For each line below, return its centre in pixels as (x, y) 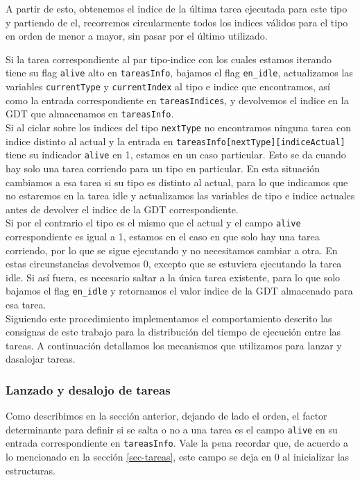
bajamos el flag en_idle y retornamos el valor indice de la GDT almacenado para (179, 291)
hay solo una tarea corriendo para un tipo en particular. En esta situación (163, 168)
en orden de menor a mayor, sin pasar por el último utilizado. (137, 36)
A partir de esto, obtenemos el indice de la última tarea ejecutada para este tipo (177, 8)
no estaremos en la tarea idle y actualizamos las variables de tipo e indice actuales (180, 196)
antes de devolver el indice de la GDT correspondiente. (122, 209)
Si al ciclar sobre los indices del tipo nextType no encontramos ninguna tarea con (178, 127)
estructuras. (31, 470)
